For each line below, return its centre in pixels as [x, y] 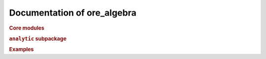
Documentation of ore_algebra [73, 13]
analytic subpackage [38, 39]
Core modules [27, 28]
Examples [21, 50]
